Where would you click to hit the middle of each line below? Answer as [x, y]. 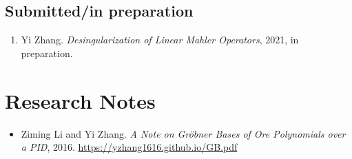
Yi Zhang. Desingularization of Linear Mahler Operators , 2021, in [160, 40]
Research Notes [80, 100]
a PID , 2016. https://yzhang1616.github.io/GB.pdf [129, 147]
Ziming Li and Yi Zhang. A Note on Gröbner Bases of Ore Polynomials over [183, 133]
